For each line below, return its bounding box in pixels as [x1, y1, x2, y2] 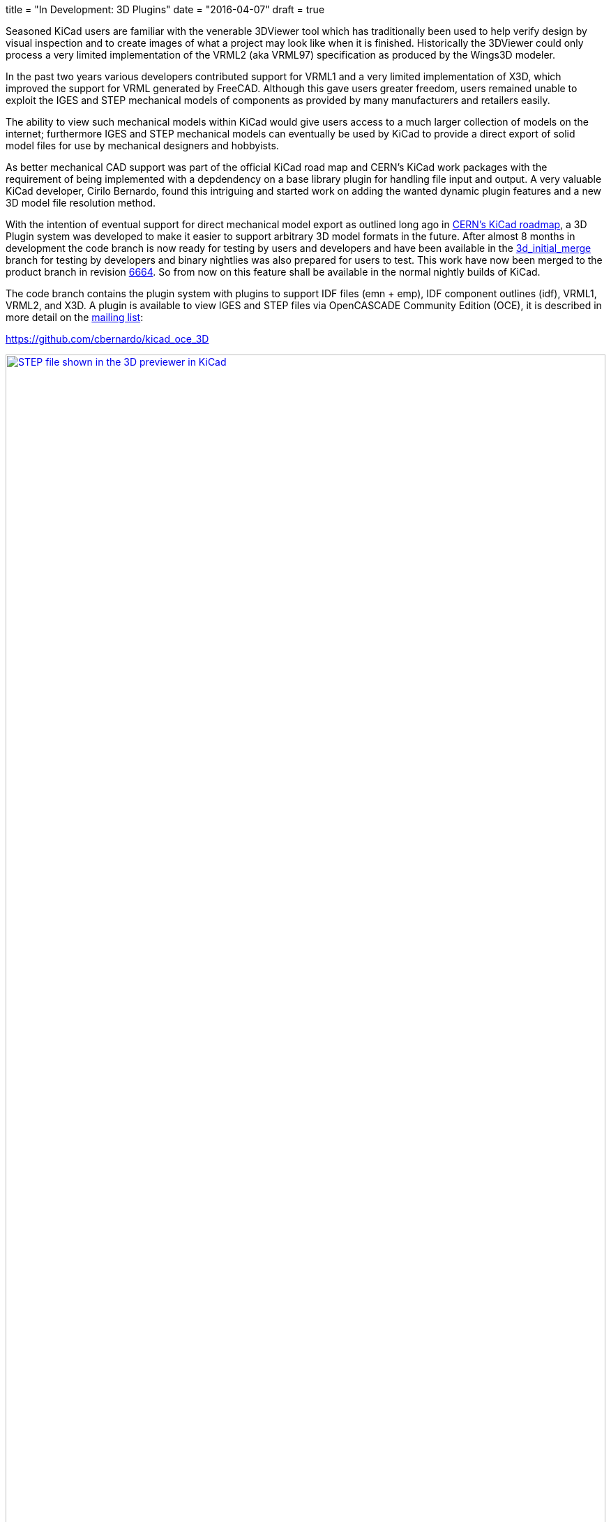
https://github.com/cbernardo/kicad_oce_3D [6, 333, 209, 345]
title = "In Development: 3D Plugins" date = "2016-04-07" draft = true [6, 3, 325, 15]
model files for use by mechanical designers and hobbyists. [6, 140, 279, 151]
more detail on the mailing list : [6, 311, 144, 323]
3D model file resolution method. [6, 197, 156, 209]
